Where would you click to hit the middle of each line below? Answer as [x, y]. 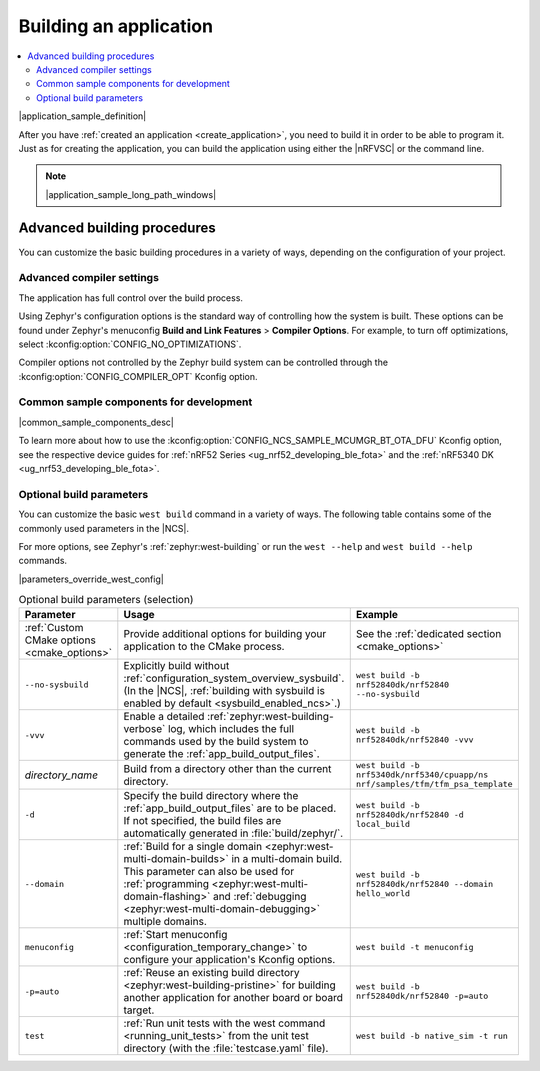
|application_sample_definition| [82, 116]
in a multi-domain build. [287, 859]
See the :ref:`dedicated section [428, 634]
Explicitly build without [176, 666]
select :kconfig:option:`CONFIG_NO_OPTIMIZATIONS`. [130, 344]
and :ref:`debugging [259, 897]
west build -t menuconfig [414, 946]
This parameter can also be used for [209, 872]
